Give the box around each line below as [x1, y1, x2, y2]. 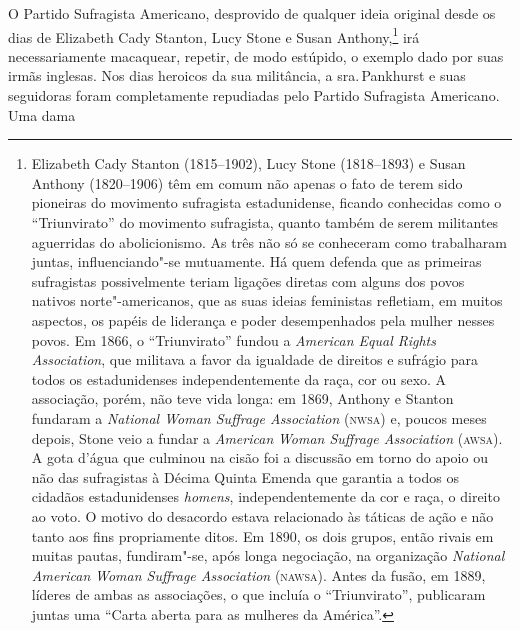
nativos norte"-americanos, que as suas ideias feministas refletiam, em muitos [31, 290, 503, 311]
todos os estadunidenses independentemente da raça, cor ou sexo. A [31, 368, 447, 389]
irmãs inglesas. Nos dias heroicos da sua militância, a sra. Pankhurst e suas [8, 65, 466, 86]
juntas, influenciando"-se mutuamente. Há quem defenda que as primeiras [31, 251, 482, 272]
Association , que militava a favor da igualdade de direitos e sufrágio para [31, 349, 479, 370]
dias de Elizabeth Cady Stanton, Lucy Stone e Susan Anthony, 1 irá [8, 23, 420, 47]
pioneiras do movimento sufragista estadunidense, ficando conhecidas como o [31, 192, 502, 213]
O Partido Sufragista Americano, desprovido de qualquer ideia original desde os [8, 3, 496, 23]
